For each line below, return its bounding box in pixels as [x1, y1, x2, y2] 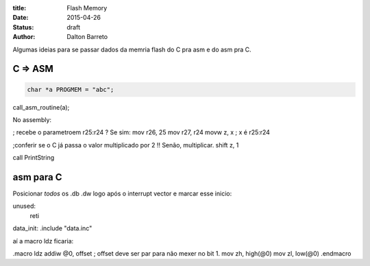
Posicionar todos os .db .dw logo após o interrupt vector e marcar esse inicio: [12, 189, 232, 198]
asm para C [12, 171, 62, 183]
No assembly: [12, 115, 51, 123]
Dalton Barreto [66, 33, 108, 41]
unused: [12, 202, 36, 210]
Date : [12, 14, 29, 22]
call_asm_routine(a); [12, 103, 70, 111]
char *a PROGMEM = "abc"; [27, 86, 114, 93]
